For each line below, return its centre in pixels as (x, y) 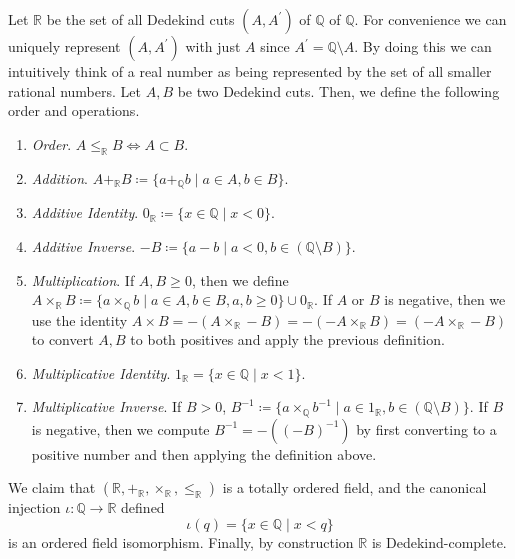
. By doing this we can (423, 46)
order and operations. (74, 110)
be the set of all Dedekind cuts (140, 19)
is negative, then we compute (120, 428)
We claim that (52, 487)
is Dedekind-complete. (439, 542)
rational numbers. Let (74, 90)
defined (143, 507)
